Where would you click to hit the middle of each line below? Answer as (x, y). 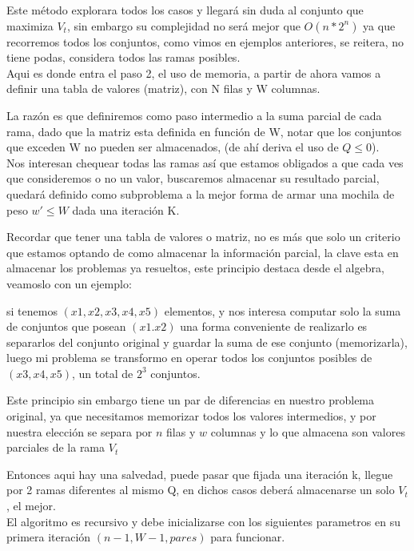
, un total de (102, 373)
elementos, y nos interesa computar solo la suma (283, 310)
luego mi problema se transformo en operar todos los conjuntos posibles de (189, 358)
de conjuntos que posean (66, 326)
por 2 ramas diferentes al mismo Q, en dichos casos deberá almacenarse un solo (201, 490)
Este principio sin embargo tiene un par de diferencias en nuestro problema (191, 400)
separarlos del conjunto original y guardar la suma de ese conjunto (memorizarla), (207, 342)
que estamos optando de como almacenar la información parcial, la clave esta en (203, 252)
